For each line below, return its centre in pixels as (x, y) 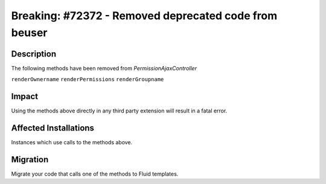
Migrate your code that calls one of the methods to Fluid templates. (95, 174)
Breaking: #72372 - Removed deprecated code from (144, 16)
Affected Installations (53, 128)
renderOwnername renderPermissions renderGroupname (88, 79)
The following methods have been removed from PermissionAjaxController (104, 68)
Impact (25, 97)
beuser (29, 32)
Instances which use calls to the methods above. (72, 143)
